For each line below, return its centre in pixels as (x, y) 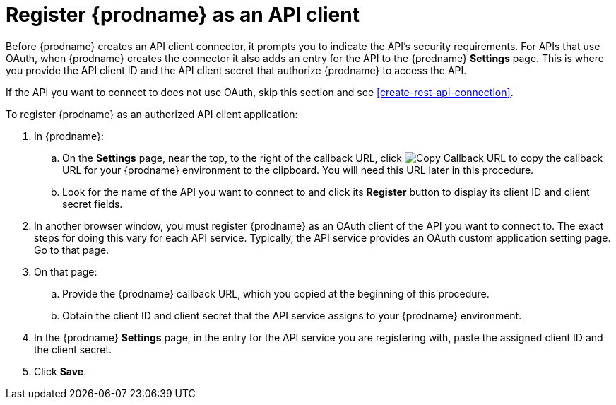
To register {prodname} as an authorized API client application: (152, 114)
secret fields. (93, 204)
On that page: (66, 271)
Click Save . (60, 371)
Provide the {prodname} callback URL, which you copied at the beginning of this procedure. (276, 293)
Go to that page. (72, 250)
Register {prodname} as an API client (183, 15)
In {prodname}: (69, 136)
